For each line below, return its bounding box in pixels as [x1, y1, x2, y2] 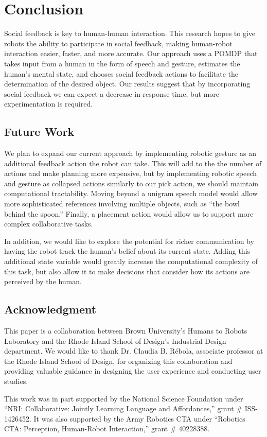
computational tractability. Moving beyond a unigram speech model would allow [4, 188, 258, 199]
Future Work [4, 124, 75, 139]
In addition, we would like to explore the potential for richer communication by [4, 235, 254, 246]
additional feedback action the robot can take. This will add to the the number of [4, 158, 262, 168]
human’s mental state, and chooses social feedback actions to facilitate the [4, 68, 239, 79]
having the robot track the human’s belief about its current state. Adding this [4, 246, 251, 256]
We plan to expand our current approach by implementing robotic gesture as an [4, 148, 257, 159]
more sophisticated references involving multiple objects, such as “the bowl [4, 198, 240, 209]
